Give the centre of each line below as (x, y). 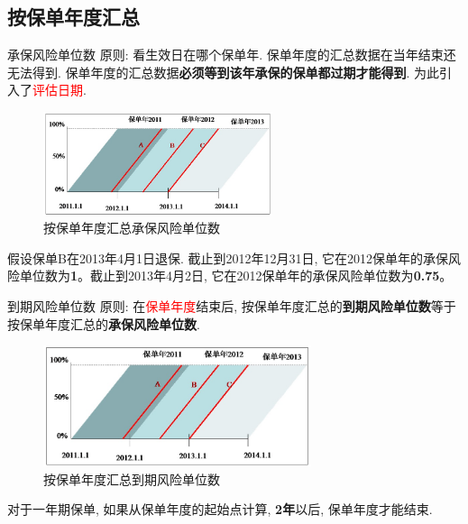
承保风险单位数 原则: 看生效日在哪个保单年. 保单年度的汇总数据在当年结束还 (232, 55)
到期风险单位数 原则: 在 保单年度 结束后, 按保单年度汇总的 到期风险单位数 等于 (232, 306)
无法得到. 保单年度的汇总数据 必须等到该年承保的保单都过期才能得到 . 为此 (224, 72)
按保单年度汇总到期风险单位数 (132, 478)
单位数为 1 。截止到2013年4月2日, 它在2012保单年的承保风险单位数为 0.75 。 (236, 276)
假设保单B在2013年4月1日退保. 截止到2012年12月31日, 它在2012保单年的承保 (228, 257)
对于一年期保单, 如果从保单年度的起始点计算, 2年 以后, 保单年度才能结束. (220, 509)
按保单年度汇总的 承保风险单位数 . (104, 323)
